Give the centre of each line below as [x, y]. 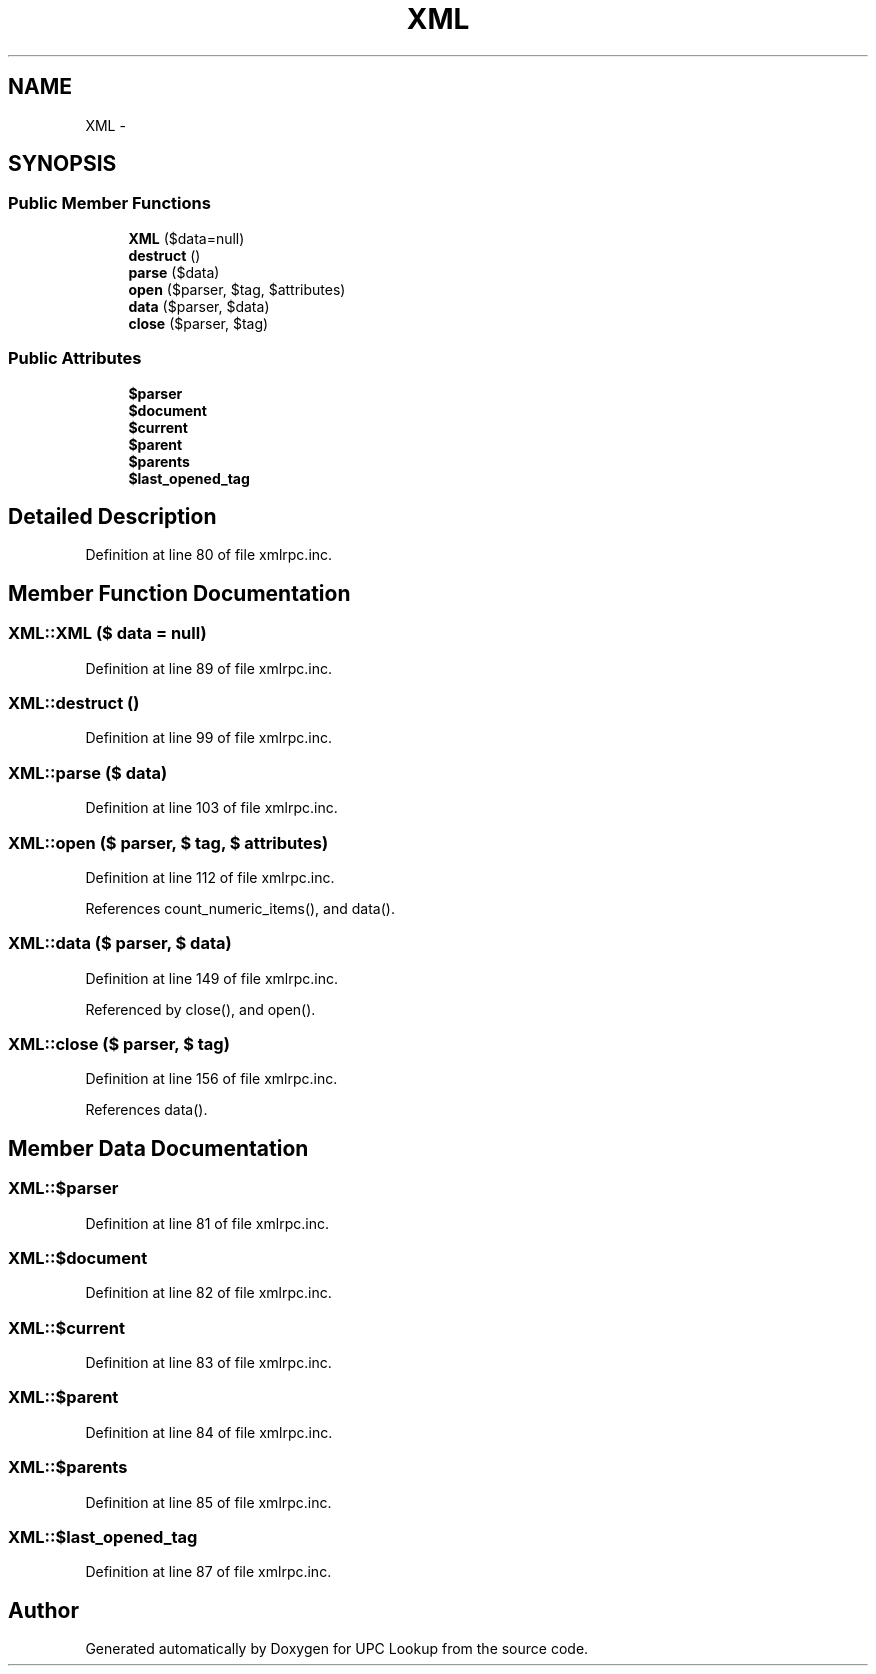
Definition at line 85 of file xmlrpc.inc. [208, 1502]
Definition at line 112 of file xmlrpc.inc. [210, 877]
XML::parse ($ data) [88, 772]
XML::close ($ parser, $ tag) [119, 1044]
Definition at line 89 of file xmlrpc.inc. [208, 668]
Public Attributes [75, 358]
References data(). [146, 1110]
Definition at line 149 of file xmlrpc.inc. [212, 978]
